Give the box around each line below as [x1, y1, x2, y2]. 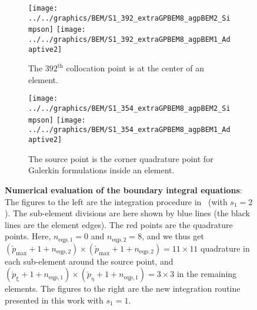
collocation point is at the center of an [66, 62, 205, 74]
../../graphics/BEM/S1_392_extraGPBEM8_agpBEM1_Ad [28, 35, 231, 44]
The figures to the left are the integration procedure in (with [5, 195, 228, 207]
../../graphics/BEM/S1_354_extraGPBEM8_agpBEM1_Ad [28, 126, 231, 134]
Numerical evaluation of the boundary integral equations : [5, 183, 242, 196]
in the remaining [176, 268, 237, 280]
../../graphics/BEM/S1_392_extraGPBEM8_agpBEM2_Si [28, 14, 231, 22]
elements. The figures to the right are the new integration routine [5, 282, 241, 295]
